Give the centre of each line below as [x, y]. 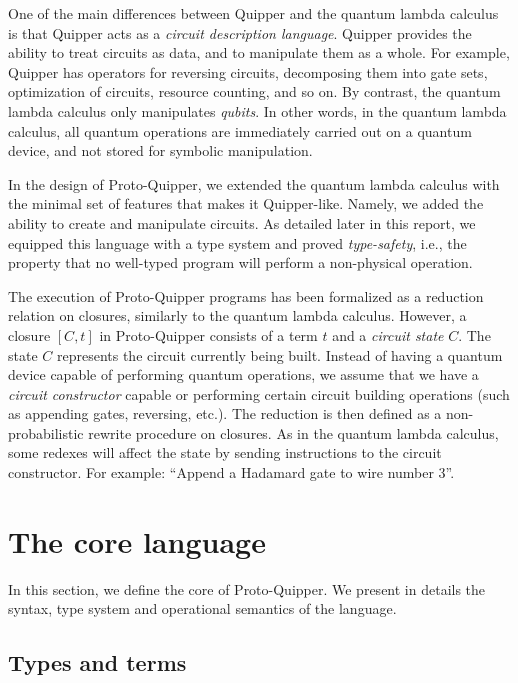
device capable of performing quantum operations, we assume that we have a [243, 374]
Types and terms [97, 662]
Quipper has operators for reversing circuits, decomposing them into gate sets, [248, 71]
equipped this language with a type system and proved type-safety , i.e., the [237, 242]
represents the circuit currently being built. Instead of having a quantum [279, 354]
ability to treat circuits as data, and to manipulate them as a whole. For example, [259, 52]
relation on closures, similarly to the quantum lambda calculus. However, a [237, 315]
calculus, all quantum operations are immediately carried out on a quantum [240, 130]
